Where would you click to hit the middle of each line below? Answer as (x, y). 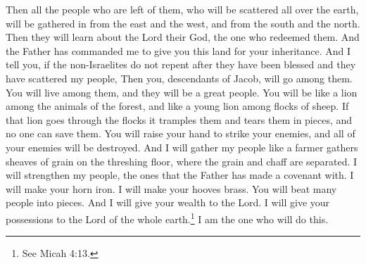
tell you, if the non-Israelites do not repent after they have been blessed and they (181, 64)
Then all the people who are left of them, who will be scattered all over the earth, (182, 9)
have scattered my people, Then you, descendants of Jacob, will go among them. (179, 78)
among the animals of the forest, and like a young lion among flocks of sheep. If (177, 106)
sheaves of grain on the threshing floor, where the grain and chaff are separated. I (182, 161)
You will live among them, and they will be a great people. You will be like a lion (182, 92)
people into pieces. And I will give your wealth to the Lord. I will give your (168, 202)
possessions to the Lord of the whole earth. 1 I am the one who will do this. (167, 218)
